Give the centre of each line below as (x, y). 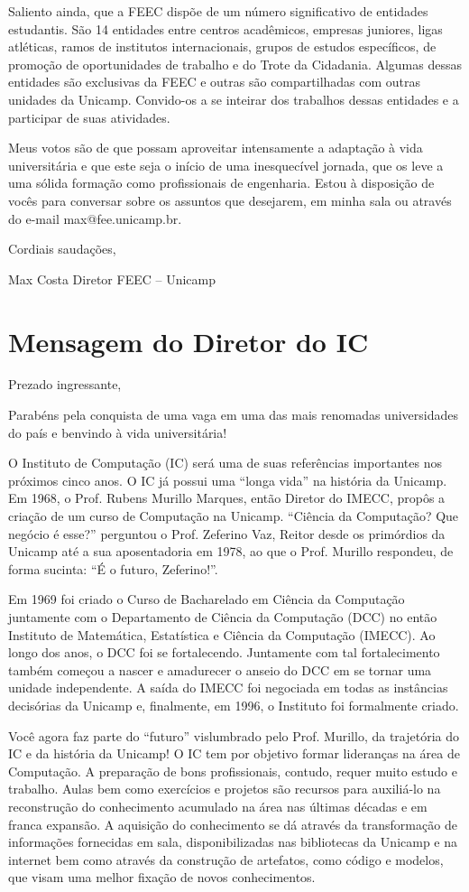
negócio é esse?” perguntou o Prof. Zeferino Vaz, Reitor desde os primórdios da (227, 533)
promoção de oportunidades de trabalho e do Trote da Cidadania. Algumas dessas (235, 64)
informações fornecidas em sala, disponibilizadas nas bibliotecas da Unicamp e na (233, 842)
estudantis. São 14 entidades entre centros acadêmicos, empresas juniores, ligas (225, 28)
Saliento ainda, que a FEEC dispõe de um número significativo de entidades (218, 11)
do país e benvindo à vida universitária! (118, 432)
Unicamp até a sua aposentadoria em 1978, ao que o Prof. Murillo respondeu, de (231, 551)
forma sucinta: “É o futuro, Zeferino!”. (113, 568)
